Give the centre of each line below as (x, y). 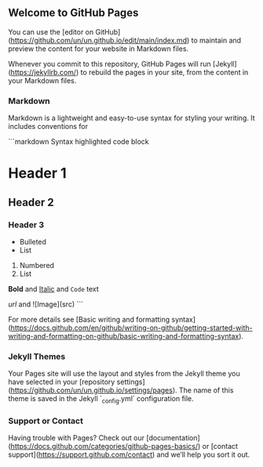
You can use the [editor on (51, 31)
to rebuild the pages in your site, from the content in (164, 72)
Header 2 (31, 202)
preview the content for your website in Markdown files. (99, 48)
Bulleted (33, 241)
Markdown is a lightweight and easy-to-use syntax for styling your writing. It (131, 118)
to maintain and (216, 40)
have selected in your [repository (62, 382)
